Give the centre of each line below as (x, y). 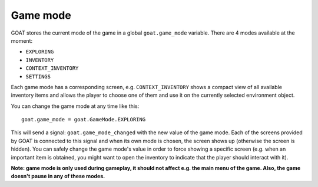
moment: (21, 40)
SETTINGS (38, 76)
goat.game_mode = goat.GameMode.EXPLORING (84, 120)
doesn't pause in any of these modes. (58, 176)
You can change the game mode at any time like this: (75, 106)
